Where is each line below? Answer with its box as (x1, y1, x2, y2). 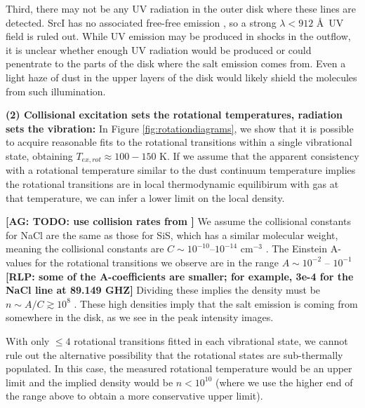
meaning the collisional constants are (6, 241, 164, 256)
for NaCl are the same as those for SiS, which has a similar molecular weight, (6, 227, 338, 242)
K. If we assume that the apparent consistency (159, 148, 359, 163)
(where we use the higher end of (215, 374, 353, 389)
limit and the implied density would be (6, 374, 173, 389)
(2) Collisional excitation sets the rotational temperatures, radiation (6, 107, 343, 122)
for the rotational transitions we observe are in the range (34, 254, 279, 269)
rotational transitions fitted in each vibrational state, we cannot (74, 333, 348, 348)
